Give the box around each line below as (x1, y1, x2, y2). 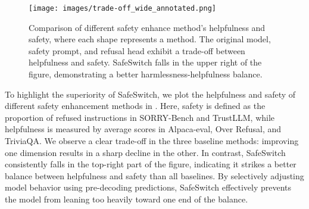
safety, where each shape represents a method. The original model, (29, 33, 271, 45)
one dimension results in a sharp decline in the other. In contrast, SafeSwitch (5, 146, 286, 158)
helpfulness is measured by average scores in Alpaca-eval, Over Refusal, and (5, 123, 282, 135)
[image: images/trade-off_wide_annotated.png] (29, 4, 216, 13)
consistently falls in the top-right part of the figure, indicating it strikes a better (5, 158, 296, 170)
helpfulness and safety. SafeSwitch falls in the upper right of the (29, 56, 262, 68)
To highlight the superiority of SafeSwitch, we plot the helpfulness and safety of (5, 88, 296, 100)
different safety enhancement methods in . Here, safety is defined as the (5, 99, 266, 112)
